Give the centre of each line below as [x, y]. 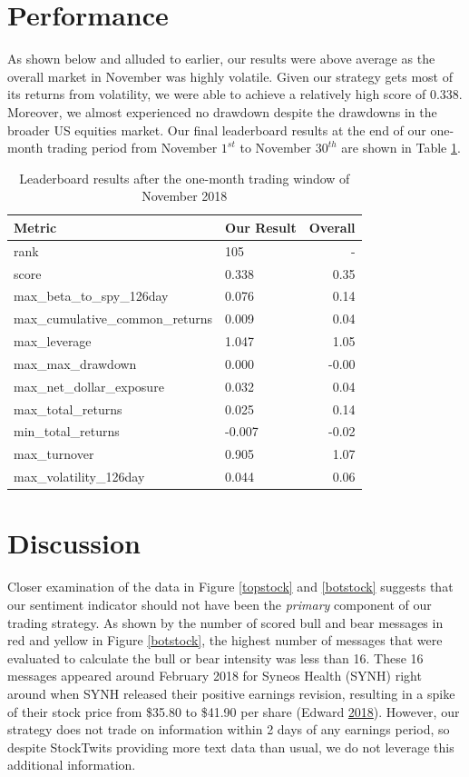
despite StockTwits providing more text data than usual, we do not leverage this [231, 747]
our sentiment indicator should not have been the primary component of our [220, 604]
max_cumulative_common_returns [113, 319]
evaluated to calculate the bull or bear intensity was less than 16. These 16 [215, 657]
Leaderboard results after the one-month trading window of [185, 178]
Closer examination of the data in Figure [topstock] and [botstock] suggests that [230, 587]
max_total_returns [68, 408]
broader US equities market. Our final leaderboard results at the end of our [217, 129]
